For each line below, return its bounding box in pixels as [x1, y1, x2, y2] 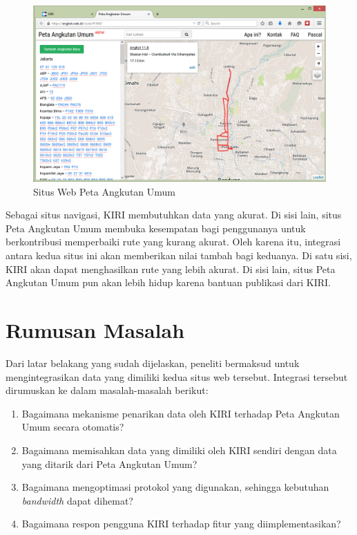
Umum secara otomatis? [21, 420, 124, 434]
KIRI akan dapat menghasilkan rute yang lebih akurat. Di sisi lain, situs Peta [6, 261, 336, 276]
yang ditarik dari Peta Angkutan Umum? [21, 456, 197, 471]
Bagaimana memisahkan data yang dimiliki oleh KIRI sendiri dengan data [21, 442, 337, 457]
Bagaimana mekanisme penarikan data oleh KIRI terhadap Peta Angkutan [21, 406, 340, 420]
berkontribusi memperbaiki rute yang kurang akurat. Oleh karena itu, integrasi [6, 234, 341, 249]
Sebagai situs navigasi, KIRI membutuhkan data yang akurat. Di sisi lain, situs [6, 207, 342, 222]
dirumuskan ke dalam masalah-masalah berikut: [6, 383, 209, 397]
